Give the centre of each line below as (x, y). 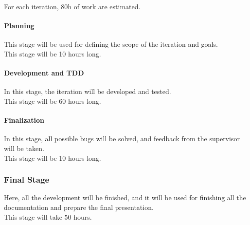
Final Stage (27, 179)
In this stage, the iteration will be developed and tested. (88, 91)
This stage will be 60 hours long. (53, 101)
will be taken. (24, 148)
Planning (19, 26)
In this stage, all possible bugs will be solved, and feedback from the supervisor (122, 139)
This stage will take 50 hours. (48, 216)
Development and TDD (44, 73)
